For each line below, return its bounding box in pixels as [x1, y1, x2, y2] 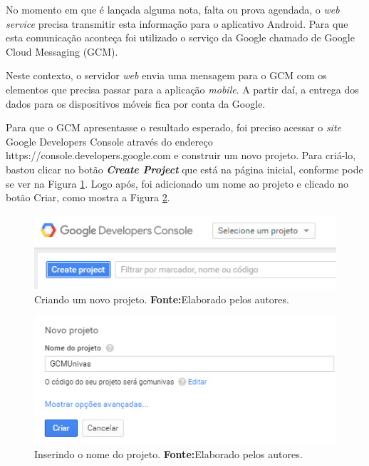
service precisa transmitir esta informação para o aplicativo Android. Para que [6, 16, 348, 31]
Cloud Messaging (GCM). [6, 44, 118, 59]
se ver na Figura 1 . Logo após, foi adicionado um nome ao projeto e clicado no [6, 176, 348, 191]
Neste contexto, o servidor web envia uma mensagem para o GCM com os [6, 68, 327, 83]
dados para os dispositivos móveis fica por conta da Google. [6, 96, 266, 111]
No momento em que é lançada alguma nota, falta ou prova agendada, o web [6, 2, 340, 16]
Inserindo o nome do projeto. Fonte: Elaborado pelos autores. [34, 447, 303, 462]
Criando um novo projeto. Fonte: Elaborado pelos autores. [34, 291, 289, 306]
